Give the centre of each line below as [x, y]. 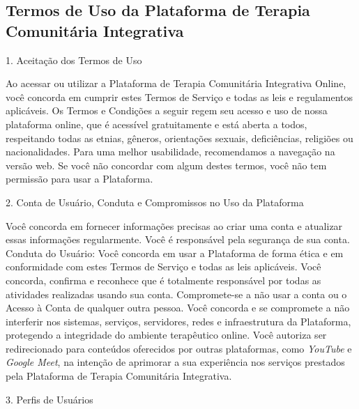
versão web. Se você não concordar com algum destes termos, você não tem [166, 165]
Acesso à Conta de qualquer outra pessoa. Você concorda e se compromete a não [178, 308]
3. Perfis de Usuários [49, 399]
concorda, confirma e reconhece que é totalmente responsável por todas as [163, 280]
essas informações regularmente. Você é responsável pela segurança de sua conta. [178, 239]
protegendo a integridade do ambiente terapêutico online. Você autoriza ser [166, 335]
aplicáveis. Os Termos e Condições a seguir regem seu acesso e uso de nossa [167, 110]
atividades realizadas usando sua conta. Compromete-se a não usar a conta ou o [176, 294]
